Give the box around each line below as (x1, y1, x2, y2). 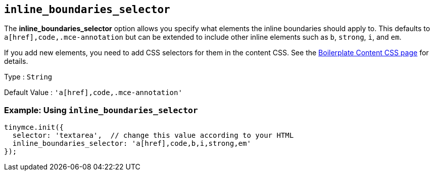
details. (4, 57, 28, 66)
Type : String (4, 72, 53, 81)
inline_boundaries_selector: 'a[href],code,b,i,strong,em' (12, 139, 251, 148)
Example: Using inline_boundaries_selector (4, 105, 198, 115)
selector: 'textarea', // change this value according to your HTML (12, 131, 294, 140)
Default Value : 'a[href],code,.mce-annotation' (4, 88, 182, 97)
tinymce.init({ (4, 123, 64, 132)
